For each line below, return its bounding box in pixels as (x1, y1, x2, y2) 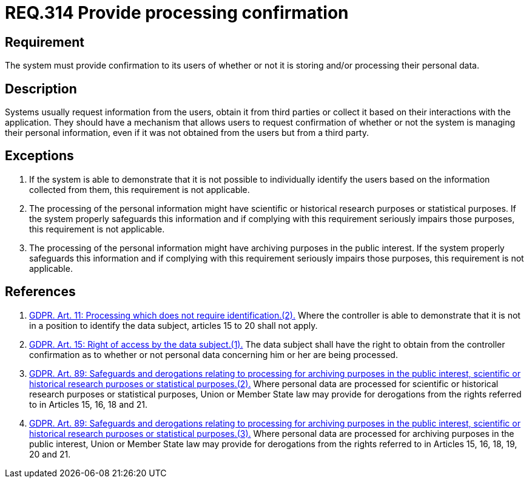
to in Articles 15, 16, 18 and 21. (29, 399, 148, 410)
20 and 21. (29, 448, 71, 459)
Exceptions (5, 148, 74, 164)
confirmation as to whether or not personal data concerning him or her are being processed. (29, 349, 398, 360)
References (5, 284, 76, 300)
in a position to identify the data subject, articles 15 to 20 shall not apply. (29, 320, 318, 331)
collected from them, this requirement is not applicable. (29, 184, 250, 195)
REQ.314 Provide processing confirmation (5, 2, 349, 23)
